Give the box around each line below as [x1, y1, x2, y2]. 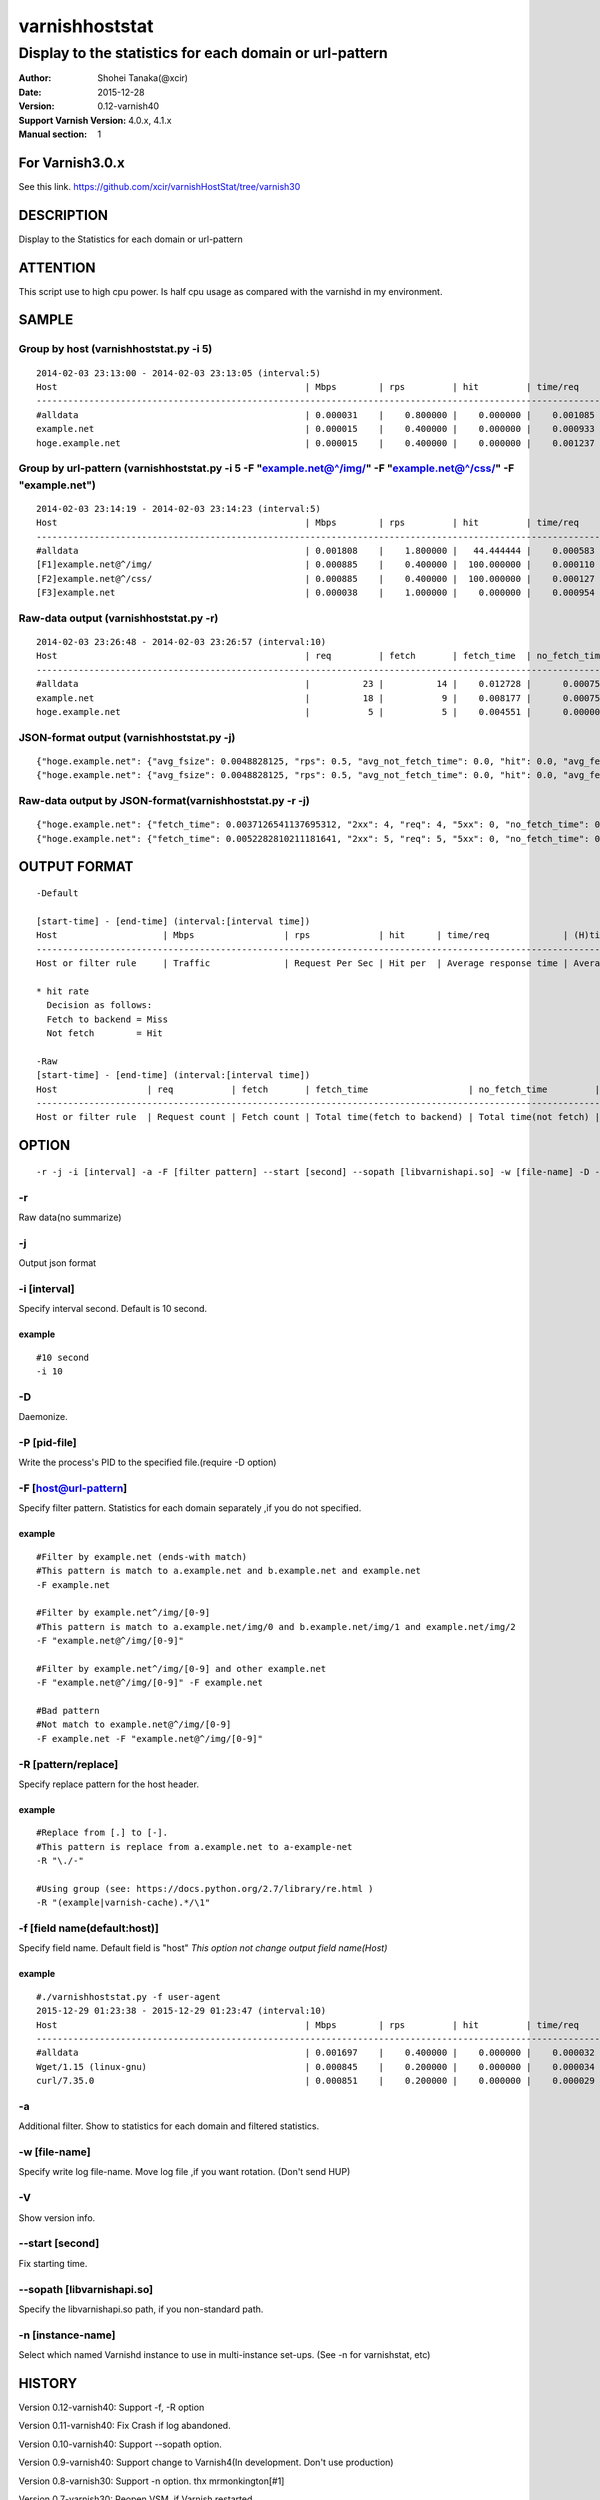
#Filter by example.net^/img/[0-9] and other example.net [36, 1663, 327, 1674]
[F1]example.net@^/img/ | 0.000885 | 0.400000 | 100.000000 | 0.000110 [36, 559, 595, 570]
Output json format [18, 1257, 97, 1269]
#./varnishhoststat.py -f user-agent [36, 1991, 222, 2002]
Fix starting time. [18, 2257, 88, 2269]
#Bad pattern [36, 1705, 100, 1717]
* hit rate [36, 985, 90, 997]
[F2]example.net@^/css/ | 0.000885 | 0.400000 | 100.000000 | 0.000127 [36, 573, 595, 584]
